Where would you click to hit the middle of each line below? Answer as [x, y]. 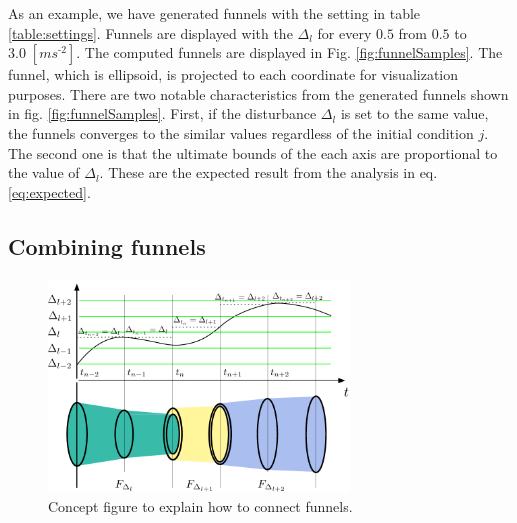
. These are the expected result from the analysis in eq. [268, 172]
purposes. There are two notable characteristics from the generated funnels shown [258, 93]
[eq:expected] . [49, 191]
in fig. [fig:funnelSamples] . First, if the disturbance [162, 113]
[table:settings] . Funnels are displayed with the [150, 32]
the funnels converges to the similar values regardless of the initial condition [241, 132]
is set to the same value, [414, 113]
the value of [44, 172]
